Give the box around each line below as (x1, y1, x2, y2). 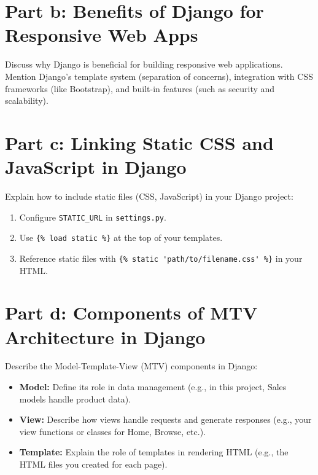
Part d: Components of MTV (5, 300, 258, 325)
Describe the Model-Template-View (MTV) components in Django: (5, 359, 258, 372)
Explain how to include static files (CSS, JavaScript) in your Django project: (5, 190, 293, 202)
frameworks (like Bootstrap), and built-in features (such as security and (5, 82, 275, 95)
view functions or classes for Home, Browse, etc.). (19, 425, 206, 438)
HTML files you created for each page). (19, 458, 168, 471)
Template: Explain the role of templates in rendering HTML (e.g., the (19, 446, 289, 458)
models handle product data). (19, 392, 131, 405)
